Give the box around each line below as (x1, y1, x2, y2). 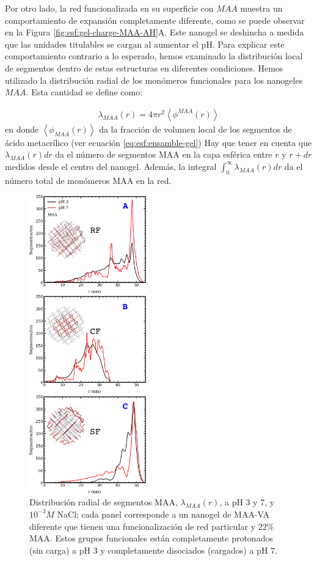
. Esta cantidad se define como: (26, 86, 143, 98)
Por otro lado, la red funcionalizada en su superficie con (5, 2, 214, 14)
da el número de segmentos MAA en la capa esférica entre (55, 148, 272, 161)
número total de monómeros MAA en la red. (5, 174, 172, 186)
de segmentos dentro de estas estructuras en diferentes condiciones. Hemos (5, 61, 283, 74)
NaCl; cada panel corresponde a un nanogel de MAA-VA (57, 507, 270, 520)
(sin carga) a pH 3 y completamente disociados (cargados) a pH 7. (29, 543, 277, 556)
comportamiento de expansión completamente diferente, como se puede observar (5, 13, 305, 26)
